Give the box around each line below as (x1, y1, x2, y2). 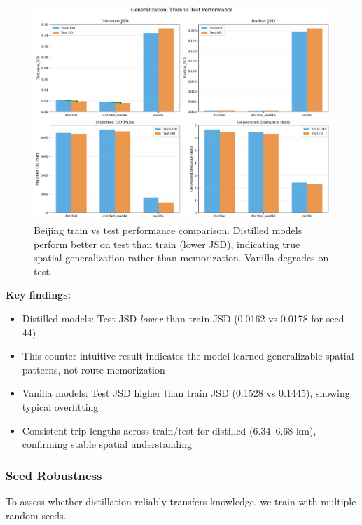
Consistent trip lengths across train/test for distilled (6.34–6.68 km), (22, 423, 316, 437)
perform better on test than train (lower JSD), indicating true (34, 236, 300, 251)
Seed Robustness (6, 466, 102, 484)
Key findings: (6, 287, 71, 302)
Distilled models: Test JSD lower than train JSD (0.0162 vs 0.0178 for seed (22, 311, 344, 325)
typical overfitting (22, 399, 99, 414)
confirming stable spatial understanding (22, 437, 193, 451)
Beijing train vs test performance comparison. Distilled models (34, 223, 302, 237)
